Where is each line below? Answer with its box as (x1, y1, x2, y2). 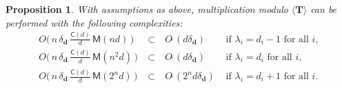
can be (310, 2, 337, 16)
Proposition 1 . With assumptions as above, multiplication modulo (6, 2, 289, 16)
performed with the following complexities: (6, 15, 183, 29)
